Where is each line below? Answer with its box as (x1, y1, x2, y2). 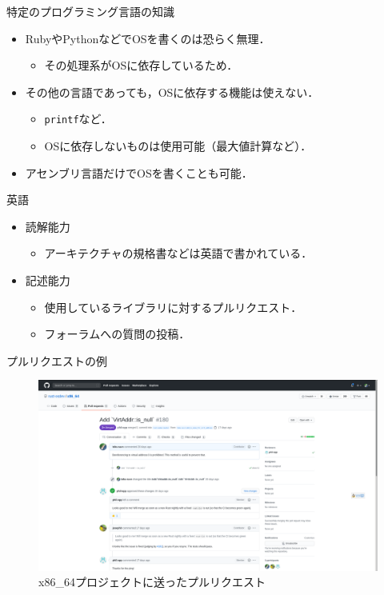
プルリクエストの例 (6, 352, 107, 369)
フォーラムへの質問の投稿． (44, 325, 190, 342)
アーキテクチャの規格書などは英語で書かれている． (44, 245, 313, 262)
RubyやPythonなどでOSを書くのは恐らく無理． (25, 30, 270, 46)
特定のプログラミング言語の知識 (6, 3, 174, 19)
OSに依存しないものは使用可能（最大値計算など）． (44, 138, 312, 154)
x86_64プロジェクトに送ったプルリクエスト (38, 573, 266, 590)
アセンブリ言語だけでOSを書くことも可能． (25, 164, 253, 181)
